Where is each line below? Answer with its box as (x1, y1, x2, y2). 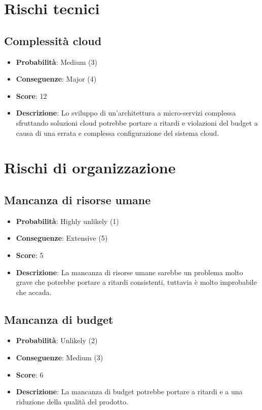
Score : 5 (16, 249, 44, 260)
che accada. (16, 286, 52, 297)
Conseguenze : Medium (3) (16, 352, 103, 363)
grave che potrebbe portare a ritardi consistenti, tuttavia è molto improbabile (16, 277, 257, 287)
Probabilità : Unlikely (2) (16, 335, 98, 346)
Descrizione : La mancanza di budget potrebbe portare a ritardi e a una (16, 386, 243, 397)
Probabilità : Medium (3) (16, 56, 97, 67)
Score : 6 (16, 369, 44, 380)
